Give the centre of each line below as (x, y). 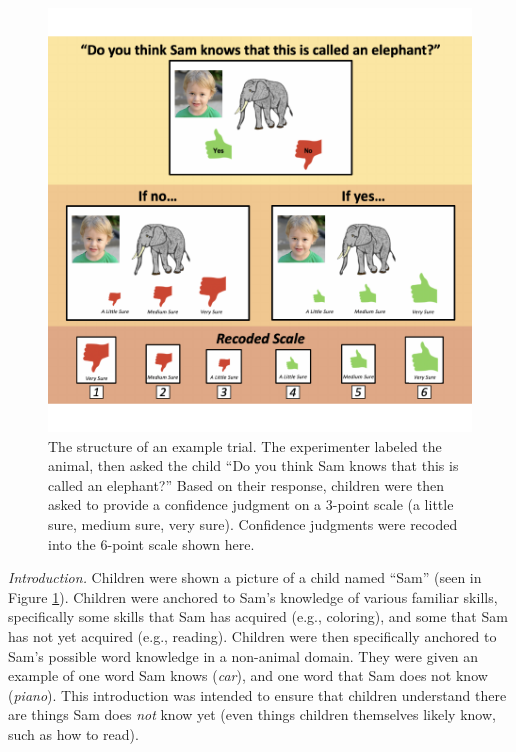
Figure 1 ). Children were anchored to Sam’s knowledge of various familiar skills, (253, 596)
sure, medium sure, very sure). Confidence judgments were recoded (253, 523)
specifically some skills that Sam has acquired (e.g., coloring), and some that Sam (258, 616)
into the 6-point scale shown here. (151, 543)
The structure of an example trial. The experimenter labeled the (245, 445)
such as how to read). (73, 733)
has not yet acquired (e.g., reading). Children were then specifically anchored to (252, 635)
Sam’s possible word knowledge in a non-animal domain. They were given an (243, 655)
